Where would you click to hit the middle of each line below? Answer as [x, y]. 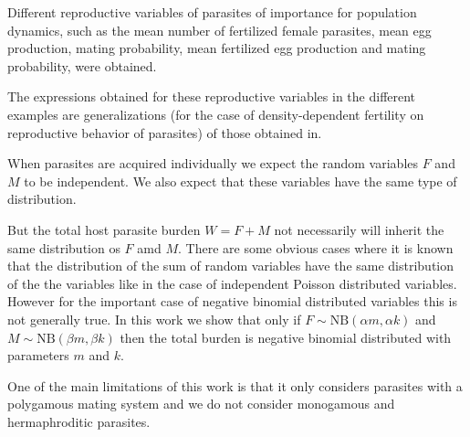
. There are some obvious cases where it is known [316, 247]
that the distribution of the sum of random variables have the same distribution [231, 266]
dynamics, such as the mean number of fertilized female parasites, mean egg [219, 30]
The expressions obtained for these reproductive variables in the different [212, 96]
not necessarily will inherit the [359, 229]
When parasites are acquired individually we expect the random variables [213, 163]
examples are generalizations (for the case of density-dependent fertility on [216, 114]
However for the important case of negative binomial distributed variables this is [232, 301]
